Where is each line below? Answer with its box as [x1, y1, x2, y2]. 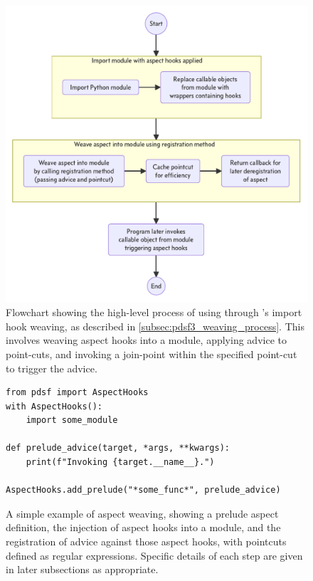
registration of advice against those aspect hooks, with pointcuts [6, 534, 287, 549]
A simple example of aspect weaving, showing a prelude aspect [6, 506, 279, 520]
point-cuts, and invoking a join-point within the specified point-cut [6, 346, 297, 361]
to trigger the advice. [6, 360, 97, 375]
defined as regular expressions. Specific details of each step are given [6, 548, 303, 562]
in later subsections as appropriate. [6, 562, 159, 577]
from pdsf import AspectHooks [6, 387, 149, 398]
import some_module [26, 415, 118, 426]
